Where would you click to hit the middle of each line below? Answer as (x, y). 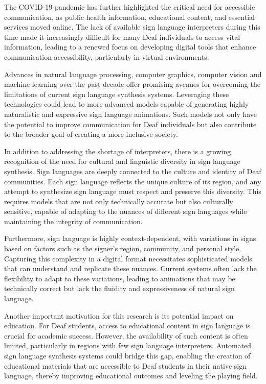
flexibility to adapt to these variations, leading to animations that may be (120, 278)
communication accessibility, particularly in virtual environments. (107, 56)
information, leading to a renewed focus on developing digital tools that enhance (130, 47)
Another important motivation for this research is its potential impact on (119, 315)
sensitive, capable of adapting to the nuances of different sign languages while (126, 211)
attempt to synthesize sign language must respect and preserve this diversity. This (133, 191)
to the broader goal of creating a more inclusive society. (91, 134)
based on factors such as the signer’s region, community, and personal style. (123, 248)
